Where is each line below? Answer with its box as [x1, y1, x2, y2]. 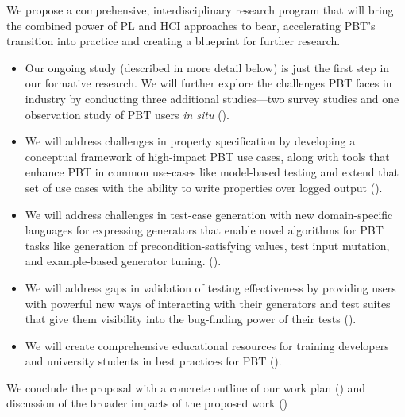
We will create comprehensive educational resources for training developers [25, 337, 389, 353]
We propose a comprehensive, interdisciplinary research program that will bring [6, 2, 394, 17]
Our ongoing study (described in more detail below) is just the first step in [25, 59, 390, 75]
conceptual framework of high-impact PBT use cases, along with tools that [25, 148, 390, 164]
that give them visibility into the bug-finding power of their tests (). [25, 311, 357, 327]
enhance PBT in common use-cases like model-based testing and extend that [25, 164, 399, 180]
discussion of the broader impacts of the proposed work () [6, 395, 288, 411]
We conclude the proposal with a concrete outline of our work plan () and [6, 379, 366, 396]
